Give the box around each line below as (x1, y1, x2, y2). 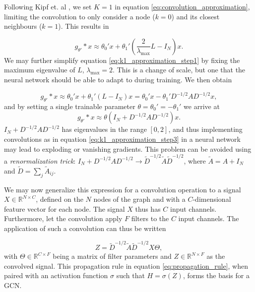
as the (206, 251, 225, 261)
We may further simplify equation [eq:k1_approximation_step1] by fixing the (4, 55, 240, 65)
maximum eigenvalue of (4, 64, 75, 75)
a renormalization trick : (4, 155, 76, 166)
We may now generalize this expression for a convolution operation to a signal (4, 184, 241, 194)
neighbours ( (4, 21, 42, 31)
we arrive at (184, 101, 220, 111)
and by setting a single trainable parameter (4, 101, 135, 111)
